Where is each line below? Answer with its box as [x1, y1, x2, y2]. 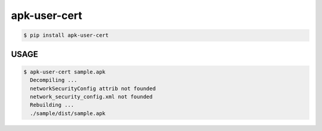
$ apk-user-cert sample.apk [23, 68, 106, 75]
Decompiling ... [30, 77, 78, 84]
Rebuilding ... [30, 101, 75, 108]
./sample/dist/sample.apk [30, 110, 106, 117]
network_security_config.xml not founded [30, 93, 153, 100]
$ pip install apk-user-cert [23, 32, 109, 39]
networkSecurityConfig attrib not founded [30, 85, 156, 92]
